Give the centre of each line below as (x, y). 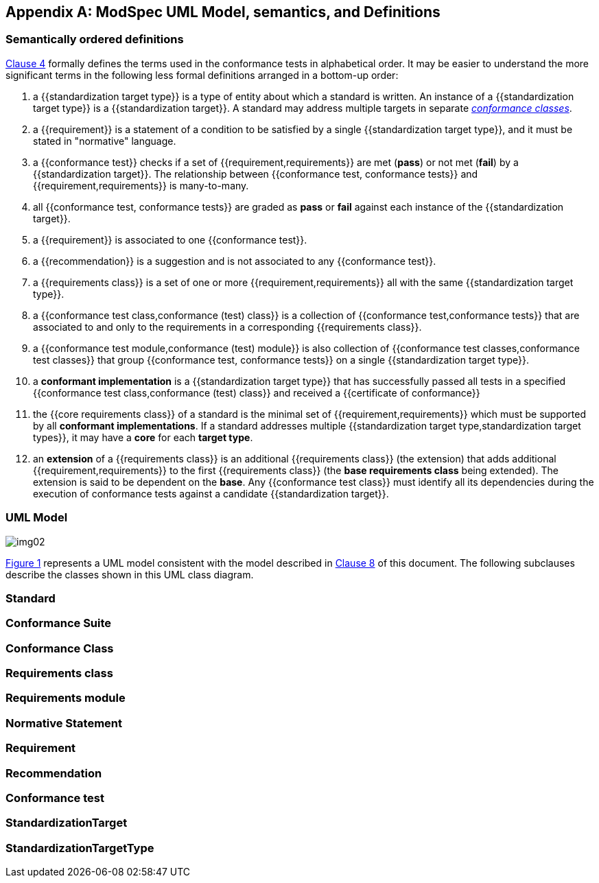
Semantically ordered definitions (95, 39)
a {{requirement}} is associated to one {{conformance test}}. (170, 239)
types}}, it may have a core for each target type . (143, 437)
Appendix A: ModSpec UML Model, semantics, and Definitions (223, 12)
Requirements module (66, 698)
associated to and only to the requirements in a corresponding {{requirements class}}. (227, 327)
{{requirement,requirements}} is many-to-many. (141, 185)
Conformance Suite (59, 623)
